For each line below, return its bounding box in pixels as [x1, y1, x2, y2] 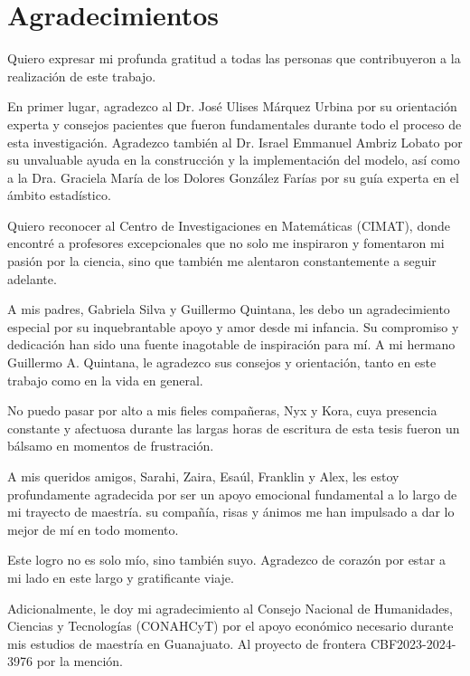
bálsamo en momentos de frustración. [7, 436, 214, 455]
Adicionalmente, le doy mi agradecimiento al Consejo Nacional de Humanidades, [7, 598, 453, 617]
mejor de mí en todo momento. [7, 519, 179, 538]
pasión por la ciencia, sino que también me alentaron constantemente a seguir [7, 252, 437, 271]
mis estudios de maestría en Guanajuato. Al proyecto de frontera [7, 633, 367, 652]
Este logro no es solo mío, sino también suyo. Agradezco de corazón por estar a [7, 550, 446, 569]
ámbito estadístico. [7, 186, 111, 205]
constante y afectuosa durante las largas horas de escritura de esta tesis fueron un [7, 418, 460, 437]
